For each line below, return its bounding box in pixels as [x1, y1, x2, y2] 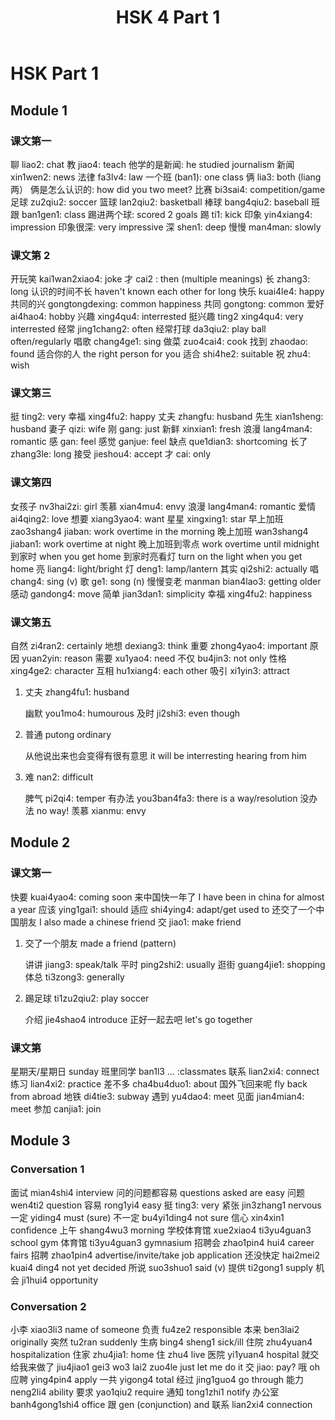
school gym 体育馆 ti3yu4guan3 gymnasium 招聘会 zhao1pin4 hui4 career [10, 1236, 315, 1248]
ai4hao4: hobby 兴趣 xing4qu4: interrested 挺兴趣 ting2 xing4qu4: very [10, 311, 304, 323]
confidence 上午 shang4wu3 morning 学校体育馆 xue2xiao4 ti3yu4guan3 [10, 1224, 312, 1236]
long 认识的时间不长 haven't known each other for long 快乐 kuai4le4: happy [10, 286, 325, 298]
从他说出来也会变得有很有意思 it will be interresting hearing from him [24, 750, 307, 762]
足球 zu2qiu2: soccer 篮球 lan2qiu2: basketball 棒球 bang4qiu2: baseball [10, 196, 310, 208]
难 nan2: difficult [24, 771, 94, 783]
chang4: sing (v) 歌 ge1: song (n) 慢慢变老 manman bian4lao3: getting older [10, 575, 322, 587]
